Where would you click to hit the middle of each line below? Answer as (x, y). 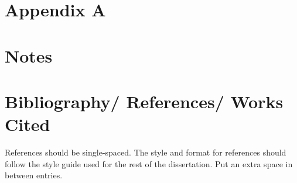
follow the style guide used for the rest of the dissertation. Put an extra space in (149, 163)
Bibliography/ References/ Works (144, 101)
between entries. (34, 175)
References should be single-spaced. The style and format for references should (146, 152)
